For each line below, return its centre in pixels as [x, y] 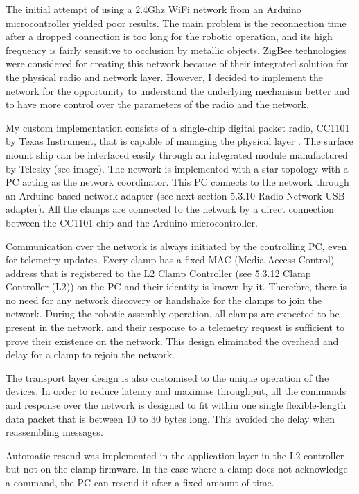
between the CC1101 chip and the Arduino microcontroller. [132, 222]
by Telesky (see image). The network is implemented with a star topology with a [177, 168]
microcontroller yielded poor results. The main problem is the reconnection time [176, 23]
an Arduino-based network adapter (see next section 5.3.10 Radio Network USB [175, 195]
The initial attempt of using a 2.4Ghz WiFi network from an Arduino [154, 9]
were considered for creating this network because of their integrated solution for [177, 63]
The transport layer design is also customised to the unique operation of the [167, 377]
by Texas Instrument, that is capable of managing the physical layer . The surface [179, 141]
